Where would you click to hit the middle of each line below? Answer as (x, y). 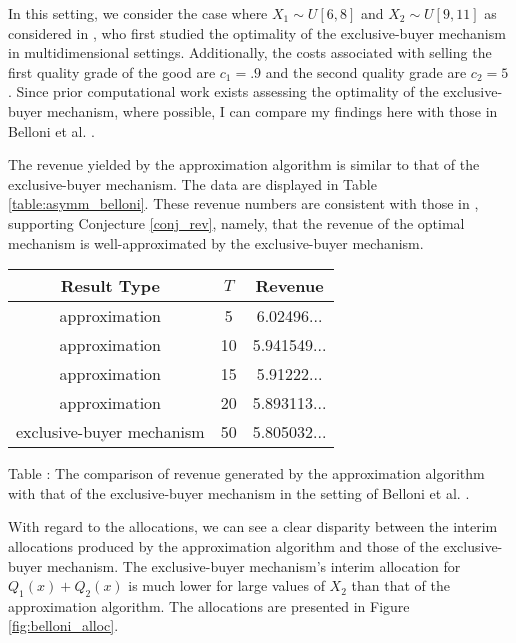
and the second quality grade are (366, 71)
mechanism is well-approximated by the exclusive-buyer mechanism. (216, 242)
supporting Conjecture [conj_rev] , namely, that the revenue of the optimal (236, 222)
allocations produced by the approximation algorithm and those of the (223, 545)
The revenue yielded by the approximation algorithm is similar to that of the (244, 164)
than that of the (400, 585)
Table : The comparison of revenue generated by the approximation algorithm (246, 473)
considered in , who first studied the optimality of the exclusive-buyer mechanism (257, 32)
